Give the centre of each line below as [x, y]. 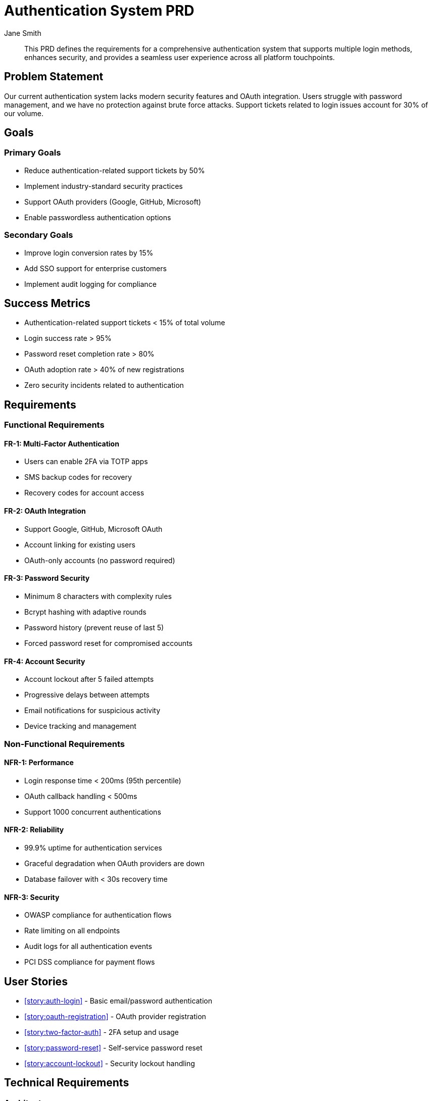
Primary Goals [33, 153]
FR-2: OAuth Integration [45, 511]
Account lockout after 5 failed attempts [89, 679]
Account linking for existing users [80, 544]
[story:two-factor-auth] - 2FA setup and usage [102, 1032]
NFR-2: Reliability [34, 830]
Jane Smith [23, 33]
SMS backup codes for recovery [78, 477]
